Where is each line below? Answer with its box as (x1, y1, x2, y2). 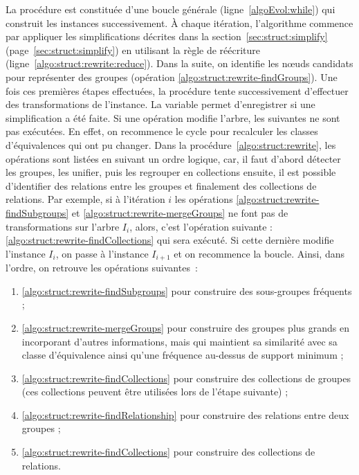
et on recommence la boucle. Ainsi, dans (174, 246, 345, 260)
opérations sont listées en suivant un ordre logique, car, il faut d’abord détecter (6, 151, 341, 165)
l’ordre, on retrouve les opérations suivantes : (6, 260, 198, 275)
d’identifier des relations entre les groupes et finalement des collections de (6, 178, 317, 192)
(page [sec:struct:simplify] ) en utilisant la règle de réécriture (6, 42, 261, 57)
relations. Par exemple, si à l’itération (6, 192, 165, 206)
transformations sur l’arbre (6, 219, 120, 233)
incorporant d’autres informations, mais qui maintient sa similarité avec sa (21, 334, 338, 348)
